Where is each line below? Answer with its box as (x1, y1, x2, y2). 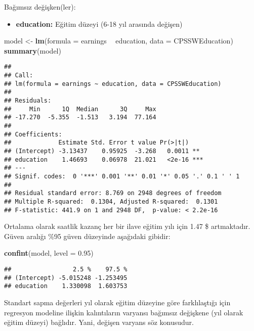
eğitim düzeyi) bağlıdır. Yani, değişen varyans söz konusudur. (4, 317, 194, 327)
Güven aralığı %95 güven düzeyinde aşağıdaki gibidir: (4, 230, 171, 241)
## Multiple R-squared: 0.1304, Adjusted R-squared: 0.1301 (4, 198, 218, 205)
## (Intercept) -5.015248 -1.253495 (4, 274, 128, 281)
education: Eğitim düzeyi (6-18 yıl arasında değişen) (16, 18, 183, 29)
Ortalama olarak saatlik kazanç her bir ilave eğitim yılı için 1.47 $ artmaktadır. (4, 221, 250, 231)
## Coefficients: (4, 130, 62, 138)
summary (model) (4, 45, 61, 56)
